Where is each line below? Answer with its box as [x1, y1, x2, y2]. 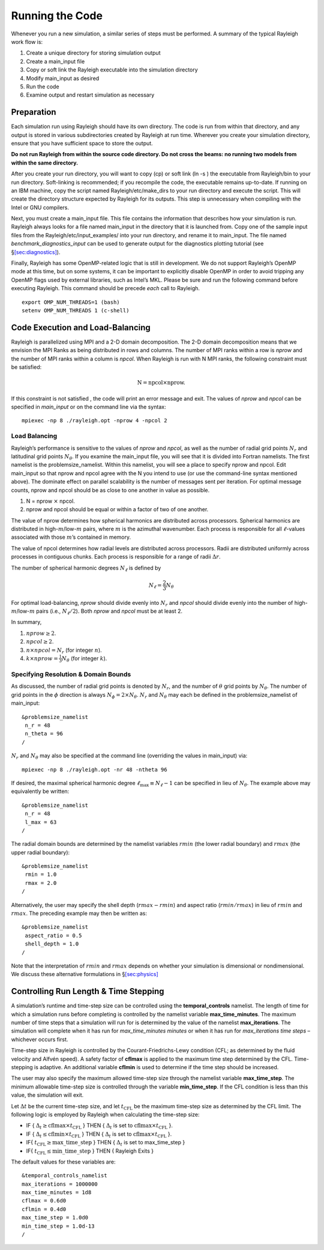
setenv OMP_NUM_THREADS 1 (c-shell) [22, 307, 130, 314]
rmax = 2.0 [25, 879, 57, 886]
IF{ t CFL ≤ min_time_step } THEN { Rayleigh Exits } [26, 1147, 154, 1156]
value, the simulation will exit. [11, 1091, 84, 1099]
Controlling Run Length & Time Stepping [11, 986, 164, 997]
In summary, [11, 619, 42, 626]
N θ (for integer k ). [61, 655, 107, 663]
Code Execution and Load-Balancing [11, 322, 151, 333]
